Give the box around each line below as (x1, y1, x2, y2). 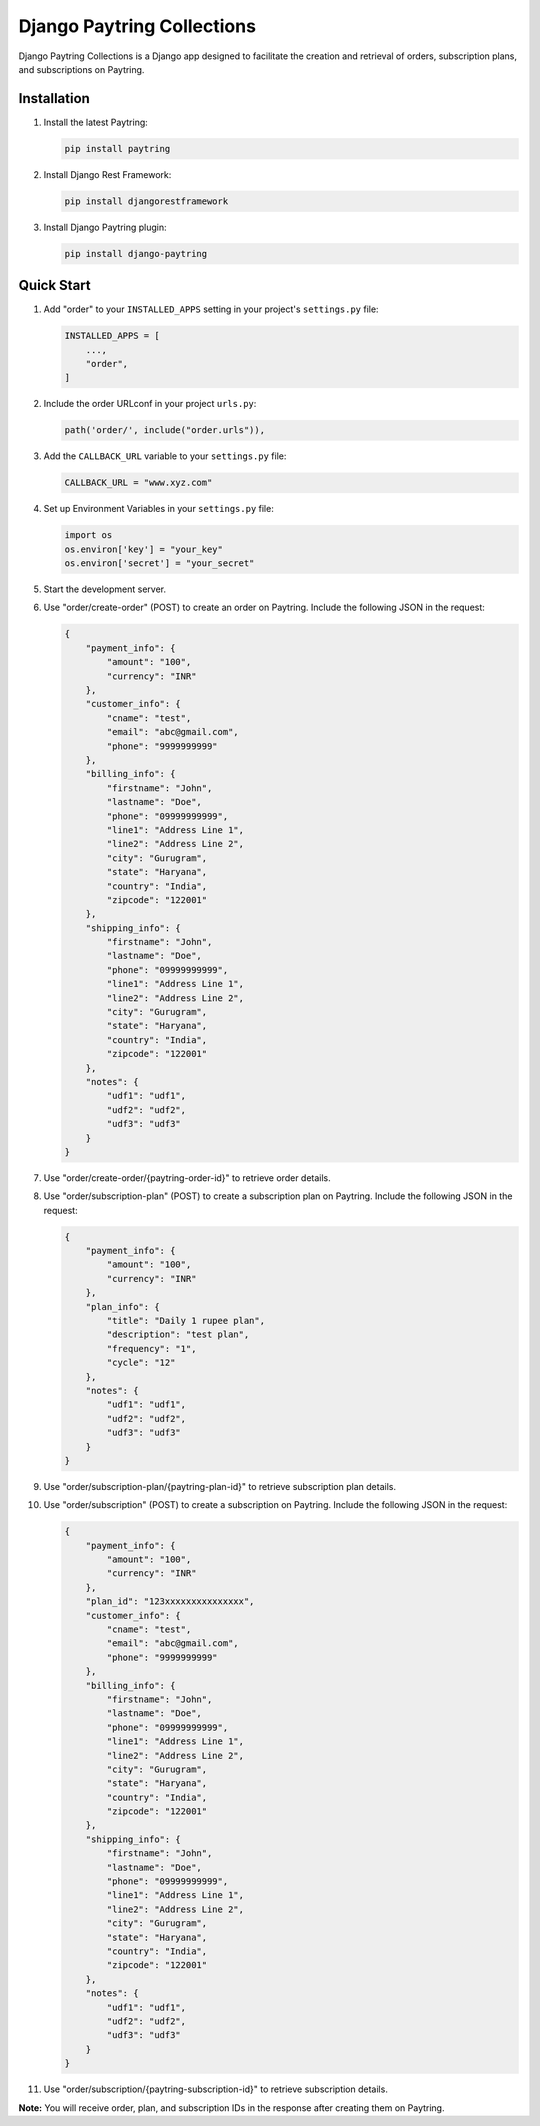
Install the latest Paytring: (43, 116, 149, 128)
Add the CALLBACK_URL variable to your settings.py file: (43, 450, 287, 462)
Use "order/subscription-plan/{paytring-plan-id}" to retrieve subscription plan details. (43, 1480, 397, 1492)
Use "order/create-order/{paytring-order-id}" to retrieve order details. (43, 1171, 332, 1184)
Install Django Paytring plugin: (43, 221, 167, 233)
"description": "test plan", (106, 1329, 250, 1340)
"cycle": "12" (106, 1357, 176, 1369)
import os (64, 530, 113, 541)
